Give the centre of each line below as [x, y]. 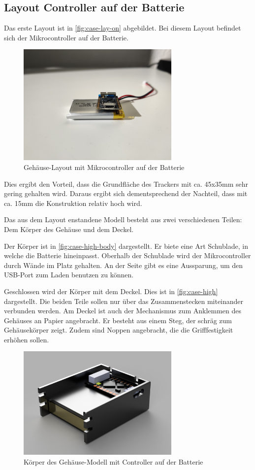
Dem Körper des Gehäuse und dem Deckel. [69, 229]
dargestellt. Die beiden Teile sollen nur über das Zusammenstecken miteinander [124, 301]
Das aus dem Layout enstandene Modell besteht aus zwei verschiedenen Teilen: [123, 219]
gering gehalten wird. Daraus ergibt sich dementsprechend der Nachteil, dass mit [126, 193]
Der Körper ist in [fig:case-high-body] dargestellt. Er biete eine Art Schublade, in [126, 246]
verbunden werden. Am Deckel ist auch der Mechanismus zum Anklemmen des [123, 311]
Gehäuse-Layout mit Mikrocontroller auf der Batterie [104, 167]
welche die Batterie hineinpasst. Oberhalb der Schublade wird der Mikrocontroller [127, 255]
